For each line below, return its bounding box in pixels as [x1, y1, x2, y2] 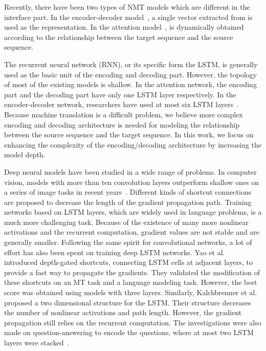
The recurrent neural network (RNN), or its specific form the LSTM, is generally [4, 58, 258, 69]
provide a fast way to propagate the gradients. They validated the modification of [4, 266, 260, 277]
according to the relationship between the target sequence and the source [4, 31, 233, 42]
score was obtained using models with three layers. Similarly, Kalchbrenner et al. [4, 287, 257, 298]
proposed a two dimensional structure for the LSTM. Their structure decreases [4, 297, 251, 307]
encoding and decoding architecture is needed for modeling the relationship [4, 119, 240, 130]
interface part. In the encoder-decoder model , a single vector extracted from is [4, 11, 253, 22]
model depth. [4, 149, 46, 160]
